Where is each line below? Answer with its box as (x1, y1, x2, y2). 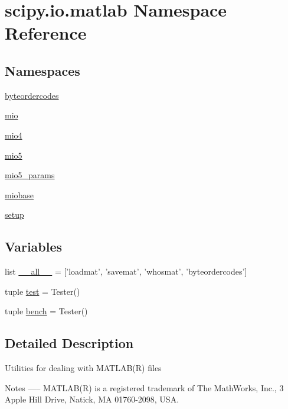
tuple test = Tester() (5, 285, 80, 297)
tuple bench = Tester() (5, 305, 88, 317)
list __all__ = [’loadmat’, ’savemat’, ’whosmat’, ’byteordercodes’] (5, 265, 247, 278)
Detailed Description (5, 334, 134, 352)
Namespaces (5, 61, 80, 79)
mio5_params (5, 169, 55, 181)
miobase (5, 188, 34, 201)
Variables (5, 237, 63, 256)
